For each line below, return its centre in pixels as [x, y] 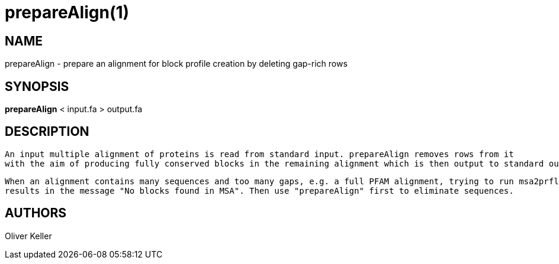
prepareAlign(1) [67, 12]
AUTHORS [36, 213]
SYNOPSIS [37, 86]
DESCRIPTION [47, 132]
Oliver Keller [28, 236]
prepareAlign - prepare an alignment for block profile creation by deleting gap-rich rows [176, 64]
